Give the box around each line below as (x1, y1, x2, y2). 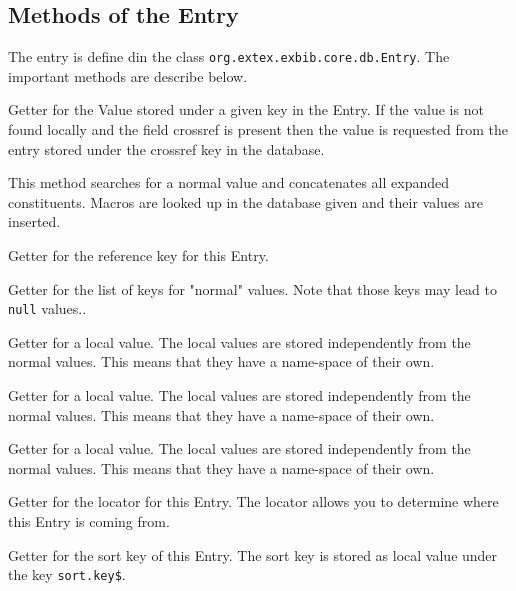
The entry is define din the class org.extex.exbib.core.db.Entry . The (8, 46, 450, 67)
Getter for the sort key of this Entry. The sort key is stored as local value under (8, 544, 498, 565)
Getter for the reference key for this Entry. (8, 245, 269, 266)
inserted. (8, 211, 61, 232)
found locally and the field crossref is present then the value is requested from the (8, 119, 508, 140)
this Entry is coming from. (8, 511, 170, 532)
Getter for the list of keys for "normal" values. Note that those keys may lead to (8, 278, 498, 299)
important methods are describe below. (8, 65, 248, 86)
